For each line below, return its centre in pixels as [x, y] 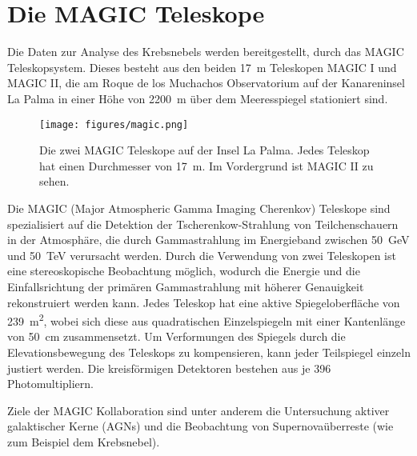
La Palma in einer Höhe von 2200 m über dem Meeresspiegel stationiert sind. [198, 98]
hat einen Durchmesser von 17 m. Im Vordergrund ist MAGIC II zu [206, 165]
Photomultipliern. [50, 384]
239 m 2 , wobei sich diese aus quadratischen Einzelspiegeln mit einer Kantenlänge [206, 320]
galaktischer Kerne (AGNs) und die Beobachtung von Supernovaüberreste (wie [200, 426]
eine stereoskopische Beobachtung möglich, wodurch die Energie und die [184, 271]
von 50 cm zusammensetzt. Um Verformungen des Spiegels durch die [176, 336]
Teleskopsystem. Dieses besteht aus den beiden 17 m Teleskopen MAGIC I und [202, 67]
